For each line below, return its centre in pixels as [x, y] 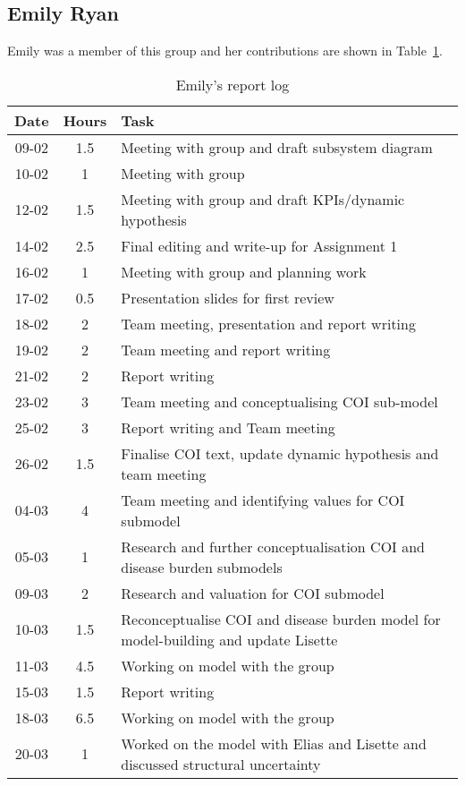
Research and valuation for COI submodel [253, 593]
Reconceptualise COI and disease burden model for [281, 619]
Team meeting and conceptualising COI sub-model [279, 401]
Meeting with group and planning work [244, 271]
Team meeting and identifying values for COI [263, 500]
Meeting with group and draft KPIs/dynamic [263, 199]
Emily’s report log [232, 84]
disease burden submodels [202, 567]
